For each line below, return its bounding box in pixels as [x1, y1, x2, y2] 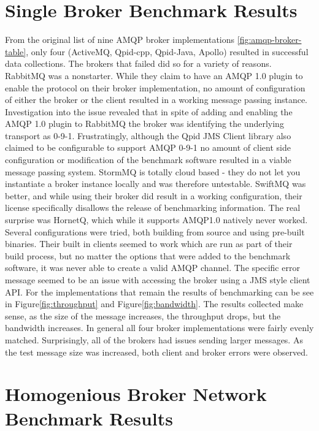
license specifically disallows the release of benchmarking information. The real [5, 201, 301, 214]
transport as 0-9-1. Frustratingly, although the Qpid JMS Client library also [5, 129, 291, 142]
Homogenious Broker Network [5, 381, 267, 406]
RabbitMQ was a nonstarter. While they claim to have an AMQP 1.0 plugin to [5, 69, 303, 82]
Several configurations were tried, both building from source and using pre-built [5, 225, 305, 238]
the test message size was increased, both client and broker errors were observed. [5, 345, 308, 358]
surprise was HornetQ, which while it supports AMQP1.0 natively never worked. [5, 213, 308, 226]
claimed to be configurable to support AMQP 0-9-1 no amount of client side [5, 141, 291, 154]
